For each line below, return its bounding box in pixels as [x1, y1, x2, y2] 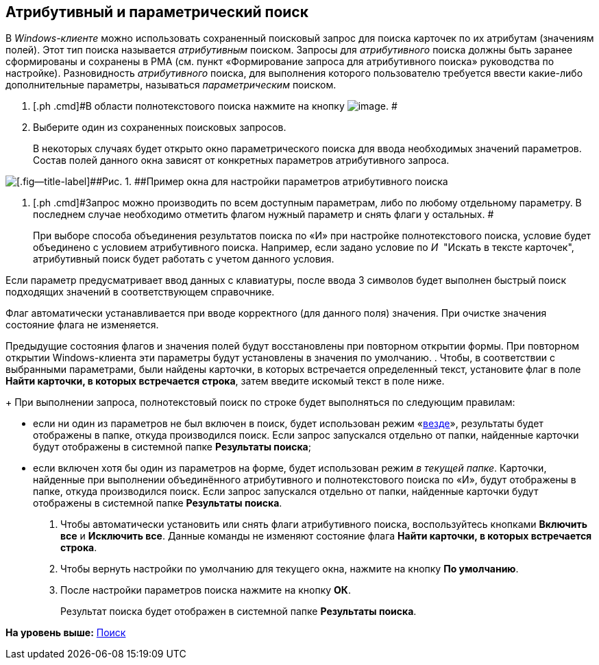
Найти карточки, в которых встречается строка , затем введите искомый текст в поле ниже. [5, 375, 445, 387]
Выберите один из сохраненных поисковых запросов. [33, 121, 286, 134]
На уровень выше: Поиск [5, 627, 126, 639]
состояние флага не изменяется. [5, 319, 159, 331]
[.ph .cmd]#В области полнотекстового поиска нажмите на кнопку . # [33, 100, 398, 112]
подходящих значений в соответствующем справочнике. [5, 286, 275, 298]
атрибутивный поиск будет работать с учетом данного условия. [33, 253, 334, 265]
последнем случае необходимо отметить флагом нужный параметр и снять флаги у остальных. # [33, 208, 494, 221]
